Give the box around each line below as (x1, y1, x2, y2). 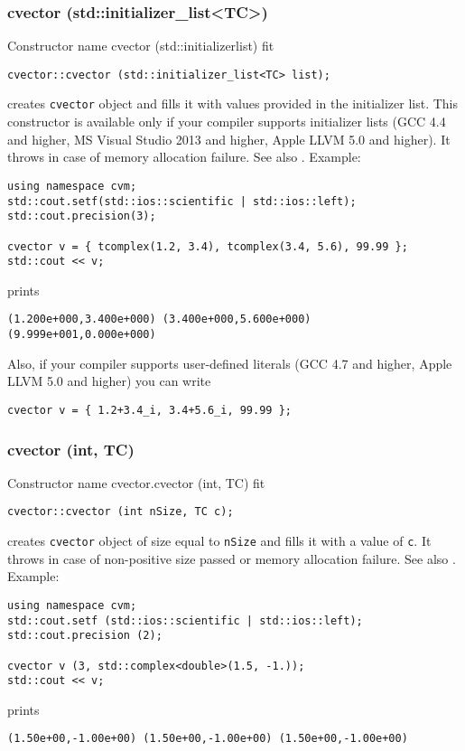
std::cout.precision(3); (7, 210, 156, 223)
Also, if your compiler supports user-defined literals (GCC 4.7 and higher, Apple (7, 353, 452, 372)
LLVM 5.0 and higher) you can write (7, 371, 211, 390)
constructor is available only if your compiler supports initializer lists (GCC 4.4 (7, 112, 446, 131)
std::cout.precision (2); (7, 629, 163, 643)
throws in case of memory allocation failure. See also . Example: (7, 147, 361, 166)
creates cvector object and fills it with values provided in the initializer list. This (7, 94, 459, 113)
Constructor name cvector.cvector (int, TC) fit (7, 473, 265, 492)
